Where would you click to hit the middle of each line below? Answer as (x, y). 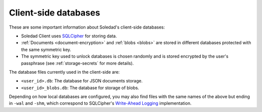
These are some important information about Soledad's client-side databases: (87, 27)
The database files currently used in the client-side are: (64, 72)
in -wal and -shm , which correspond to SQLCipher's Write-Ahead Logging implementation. (100, 103)
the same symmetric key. (46, 49)
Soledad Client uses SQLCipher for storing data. (69, 36)
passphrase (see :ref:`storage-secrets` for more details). (77, 63)
